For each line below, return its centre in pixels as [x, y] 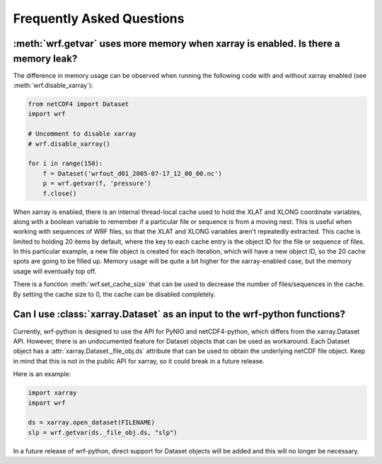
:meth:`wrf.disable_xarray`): [53, 86]
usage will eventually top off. [55, 271]
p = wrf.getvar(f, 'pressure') [97, 183]
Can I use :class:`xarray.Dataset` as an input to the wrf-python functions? [179, 314]
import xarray [52, 393]
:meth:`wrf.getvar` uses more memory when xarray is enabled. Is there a [176, 44]
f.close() [60, 193]
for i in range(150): [65, 164]
